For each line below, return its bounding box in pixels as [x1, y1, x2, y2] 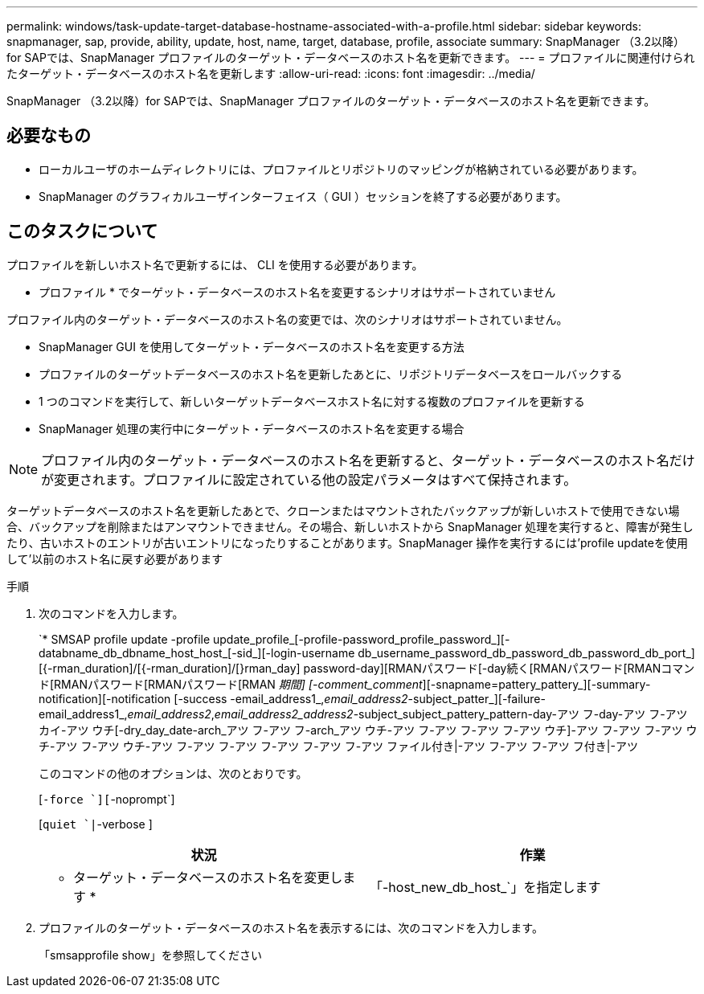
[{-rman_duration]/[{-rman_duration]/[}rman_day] [39, 661, 301, 675]
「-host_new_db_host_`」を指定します [370, 878, 601, 895]
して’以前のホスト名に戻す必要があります [6, 551, 223, 566]
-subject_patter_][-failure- [407, 691, 546, 706]
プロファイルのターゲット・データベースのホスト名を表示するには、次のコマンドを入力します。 [39, 920, 543, 935]
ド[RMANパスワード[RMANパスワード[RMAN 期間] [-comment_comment [39, 677, 423, 691]
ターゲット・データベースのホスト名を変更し [73, 869, 343, 886]
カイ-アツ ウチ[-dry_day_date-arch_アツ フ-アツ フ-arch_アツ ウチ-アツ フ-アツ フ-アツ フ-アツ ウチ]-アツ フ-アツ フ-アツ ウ [39, 722, 698, 737]
